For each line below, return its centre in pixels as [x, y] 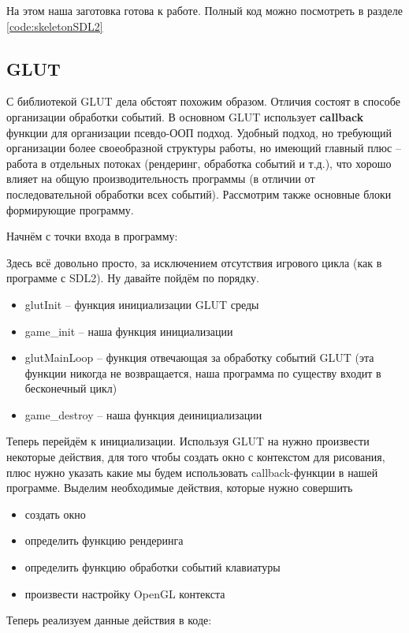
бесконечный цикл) [71, 388]
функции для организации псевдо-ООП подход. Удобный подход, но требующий [199, 132]
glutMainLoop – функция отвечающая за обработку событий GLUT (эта [199, 357]
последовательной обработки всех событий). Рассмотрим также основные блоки [199, 194]
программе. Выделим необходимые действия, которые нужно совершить [180, 488]
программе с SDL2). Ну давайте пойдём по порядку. [133, 278]
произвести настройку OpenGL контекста [125, 593]
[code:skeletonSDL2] [55, 26]
